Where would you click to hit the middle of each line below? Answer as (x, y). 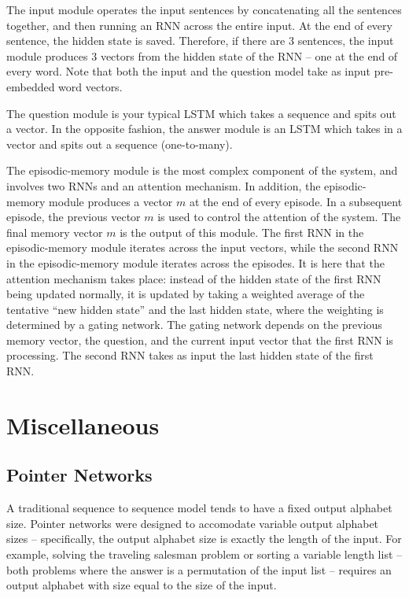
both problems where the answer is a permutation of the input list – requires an (199, 569)
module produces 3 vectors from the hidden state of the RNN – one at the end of (202, 55)
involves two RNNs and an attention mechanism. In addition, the (164, 185)
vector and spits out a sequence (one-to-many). (120, 144)
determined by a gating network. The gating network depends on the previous (194, 325)
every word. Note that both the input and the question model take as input (189, 71)
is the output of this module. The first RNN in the (242, 232)
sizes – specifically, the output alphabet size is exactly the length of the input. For (204, 539)
